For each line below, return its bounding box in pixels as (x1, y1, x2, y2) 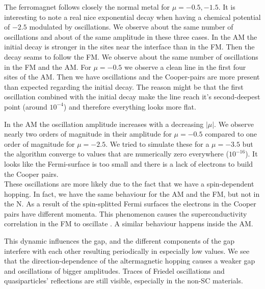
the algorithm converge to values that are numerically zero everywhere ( (4, 148, 229, 159)
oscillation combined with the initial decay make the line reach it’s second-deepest (4, 91, 260, 102)
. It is (218, 2, 235, 12)
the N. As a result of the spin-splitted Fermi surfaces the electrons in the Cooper (4, 198, 256, 209)
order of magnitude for (4, 138, 75, 149)
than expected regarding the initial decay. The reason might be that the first (4, 81, 244, 92)
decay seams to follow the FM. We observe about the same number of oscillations (4, 51, 258, 62)
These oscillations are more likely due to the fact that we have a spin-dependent (4, 178, 254, 189)
